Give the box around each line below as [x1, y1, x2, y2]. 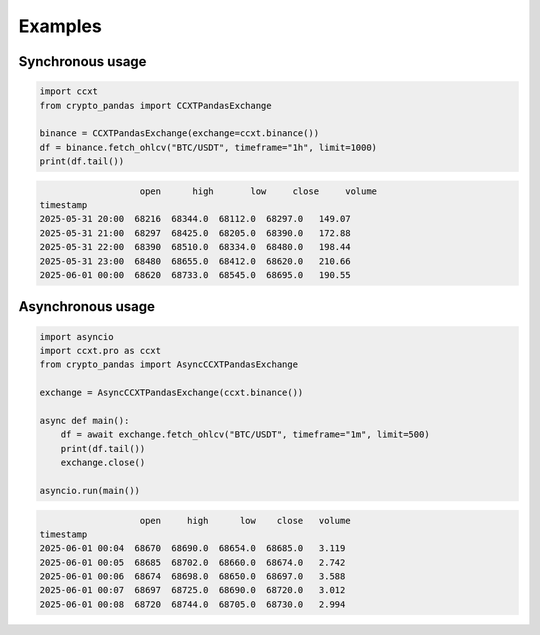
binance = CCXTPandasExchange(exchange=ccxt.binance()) [39, 128, 320, 139]
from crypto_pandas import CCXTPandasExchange [39, 100, 272, 111]
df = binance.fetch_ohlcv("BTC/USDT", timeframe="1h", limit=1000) [39, 141, 378, 153]
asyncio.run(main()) [39, 485, 140, 496]
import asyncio [39, 331, 114, 342]
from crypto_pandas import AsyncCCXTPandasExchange [39, 359, 299, 370]
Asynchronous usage [18, 298, 155, 315]
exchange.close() [60, 457, 146, 469]
